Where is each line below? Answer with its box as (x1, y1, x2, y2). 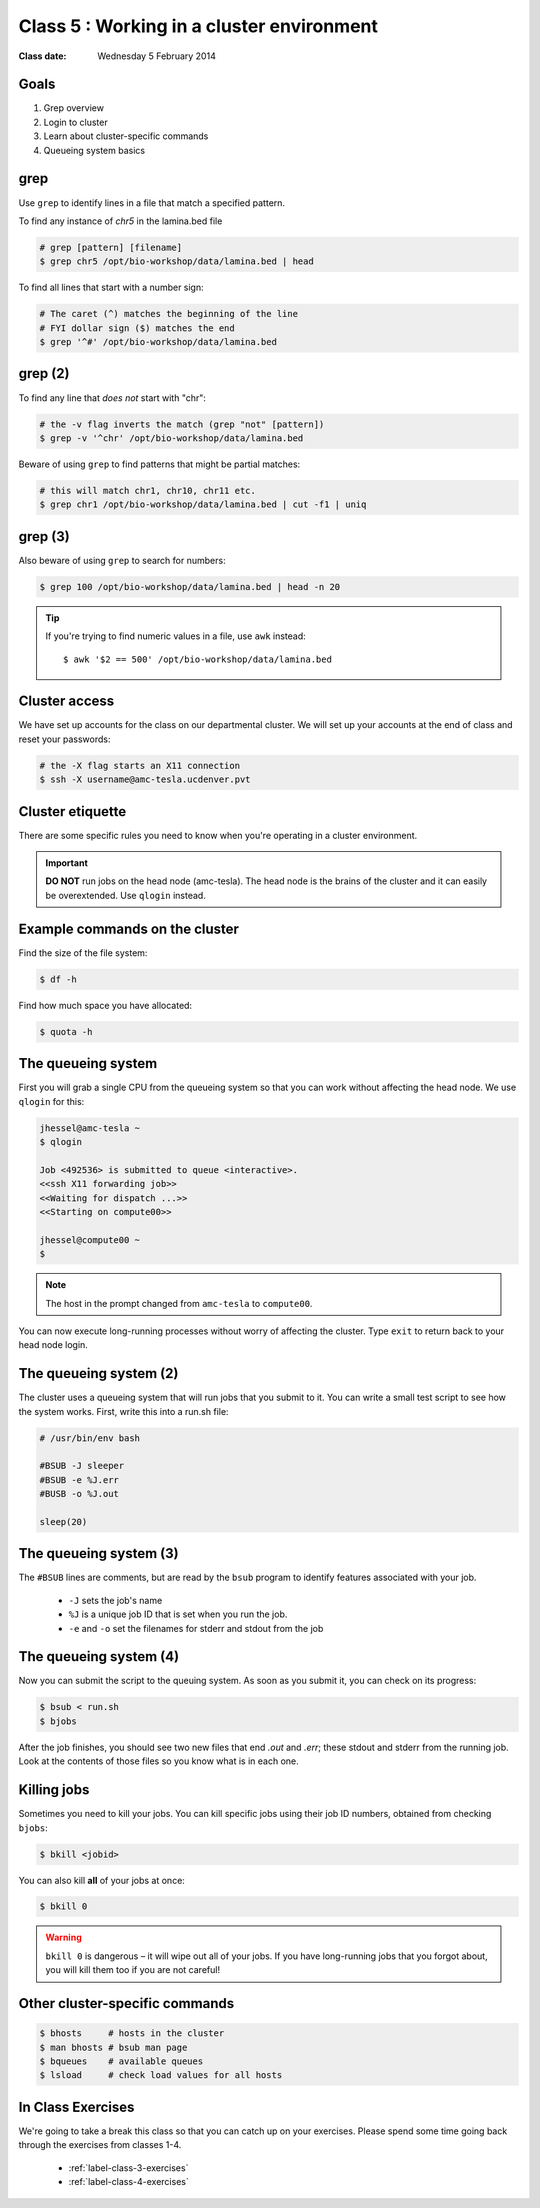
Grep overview (43, 102, 105, 114)
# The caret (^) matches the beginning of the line (39, 308, 299, 320)
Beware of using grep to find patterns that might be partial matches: (18, 458, 301, 470)
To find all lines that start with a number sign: (18, 281, 204, 294)
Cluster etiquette (18, 803, 127, 820)
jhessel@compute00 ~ (39, 1234, 140, 1245)
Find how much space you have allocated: (18, 999, 193, 1011)
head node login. (18, 1339, 89, 1351)
